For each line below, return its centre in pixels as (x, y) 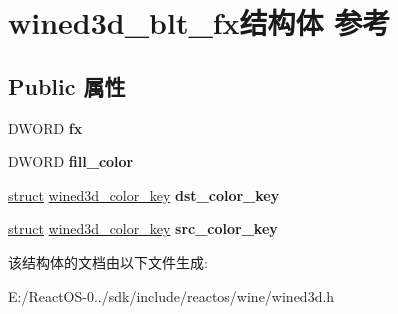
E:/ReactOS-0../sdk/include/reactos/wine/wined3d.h (171, 295)
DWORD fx (45, 127)
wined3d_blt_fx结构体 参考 (199, 22)
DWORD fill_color (71, 161)
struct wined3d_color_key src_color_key (143, 228)
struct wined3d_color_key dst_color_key (144, 194)
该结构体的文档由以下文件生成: (108, 261)
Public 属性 (67, 85)
